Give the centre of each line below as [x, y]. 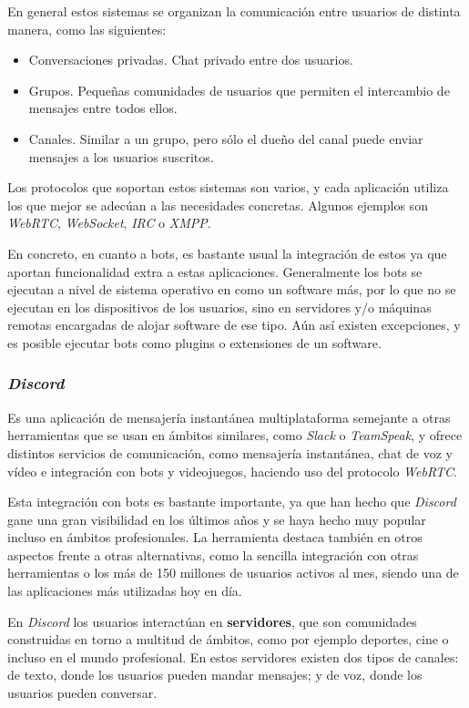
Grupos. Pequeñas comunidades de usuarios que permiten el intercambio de [239, 90]
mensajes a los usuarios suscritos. [121, 156]
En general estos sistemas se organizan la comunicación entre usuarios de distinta [234, 11]
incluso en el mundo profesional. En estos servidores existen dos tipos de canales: [233, 657]
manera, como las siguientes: [87, 29]
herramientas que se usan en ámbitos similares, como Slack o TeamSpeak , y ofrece [235, 435]
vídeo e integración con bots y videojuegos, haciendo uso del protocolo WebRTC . [232, 471]
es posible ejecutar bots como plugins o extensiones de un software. [194, 342]
